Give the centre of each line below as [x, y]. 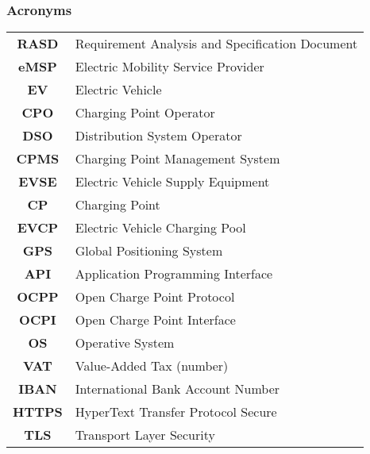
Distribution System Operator [158, 136]
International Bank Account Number [177, 389]
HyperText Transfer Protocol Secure [176, 412]
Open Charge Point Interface [155, 320]
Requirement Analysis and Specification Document [216, 44]
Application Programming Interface [174, 274]
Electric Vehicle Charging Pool [160, 228]
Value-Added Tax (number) [152, 366]
